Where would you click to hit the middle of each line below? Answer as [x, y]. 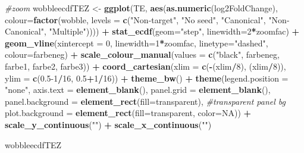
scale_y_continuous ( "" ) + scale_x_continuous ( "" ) [108, 124]
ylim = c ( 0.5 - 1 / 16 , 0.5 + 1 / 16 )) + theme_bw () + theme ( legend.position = [147, 78]
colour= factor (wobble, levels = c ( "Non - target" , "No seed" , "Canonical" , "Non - [147, 19]
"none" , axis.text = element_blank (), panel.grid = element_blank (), [138, 90]
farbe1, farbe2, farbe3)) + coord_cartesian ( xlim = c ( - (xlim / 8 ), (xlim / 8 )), [145, 66]
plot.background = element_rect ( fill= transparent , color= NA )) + [128, 113]
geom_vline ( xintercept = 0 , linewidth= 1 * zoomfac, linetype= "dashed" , [137, 43]
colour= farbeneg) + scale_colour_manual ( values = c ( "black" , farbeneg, [142, 54]
